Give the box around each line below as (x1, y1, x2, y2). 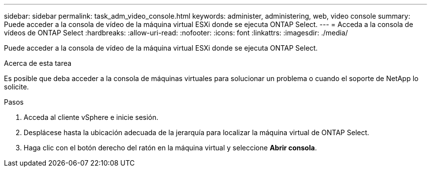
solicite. (4, 83, 29, 91)
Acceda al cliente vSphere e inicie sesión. (24, 113, 158, 121)
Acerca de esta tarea (4, 59, 72, 67)
